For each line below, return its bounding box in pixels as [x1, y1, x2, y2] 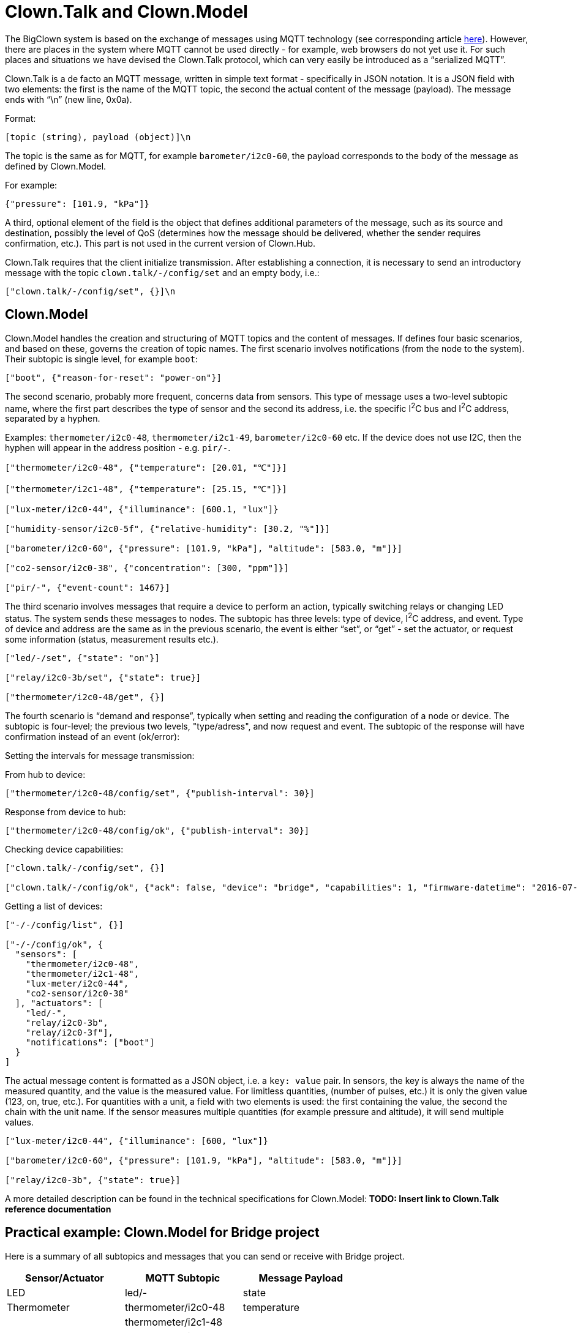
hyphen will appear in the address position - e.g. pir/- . [5, 442, 231, 454]
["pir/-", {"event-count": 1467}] [5, 583, 170, 593]
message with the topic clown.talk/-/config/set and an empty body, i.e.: [5, 267, 320, 278]
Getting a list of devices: [5, 900, 103, 911]
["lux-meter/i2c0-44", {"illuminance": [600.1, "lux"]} [5, 504, 279, 515]
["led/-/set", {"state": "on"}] [5, 652, 160, 663]
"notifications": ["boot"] [25, 1037, 155, 1047]
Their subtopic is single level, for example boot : [5, 353, 198, 364]
